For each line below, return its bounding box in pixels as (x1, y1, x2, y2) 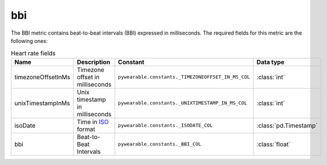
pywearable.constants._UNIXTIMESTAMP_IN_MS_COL (118, 100, 247, 106)
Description (77, 58, 111, 66)
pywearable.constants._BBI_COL (118, 141, 202, 147)
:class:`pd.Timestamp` (256, 121, 318, 129)
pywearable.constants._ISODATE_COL (118, 122, 213, 129)
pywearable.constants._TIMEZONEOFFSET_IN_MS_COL (118, 74, 250, 80)
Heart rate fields (11, 49, 56, 57)
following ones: (11, 37, 48, 44)
